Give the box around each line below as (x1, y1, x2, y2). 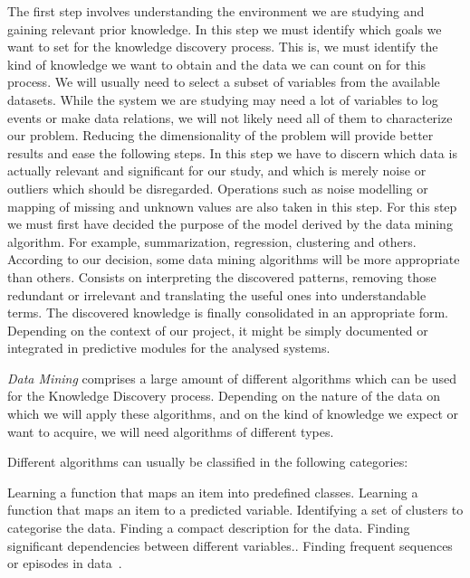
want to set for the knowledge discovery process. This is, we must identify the (7, 37, 438, 56)
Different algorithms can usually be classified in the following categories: (7, 452, 408, 471)
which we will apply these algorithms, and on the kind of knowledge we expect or (7, 404, 458, 423)
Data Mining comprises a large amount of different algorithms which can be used (7, 368, 456, 387)
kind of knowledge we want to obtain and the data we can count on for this (7, 54, 427, 73)
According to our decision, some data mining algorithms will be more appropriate (7, 250, 460, 269)
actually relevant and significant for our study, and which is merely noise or (7, 161, 427, 180)
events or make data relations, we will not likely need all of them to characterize (7, 108, 453, 127)
